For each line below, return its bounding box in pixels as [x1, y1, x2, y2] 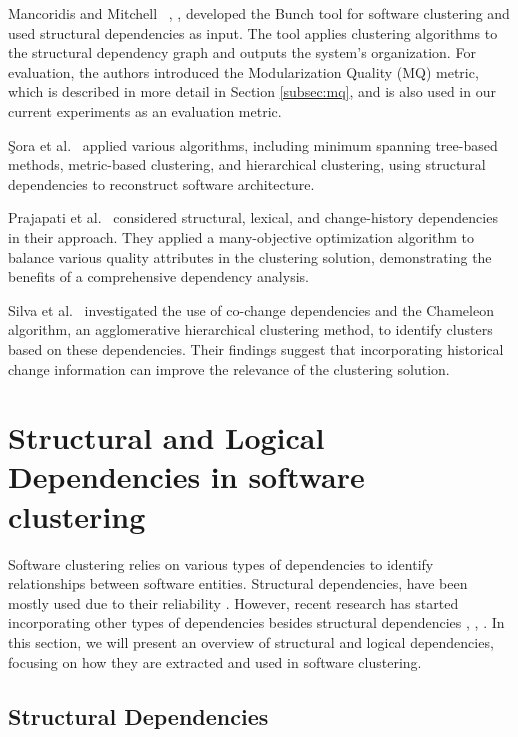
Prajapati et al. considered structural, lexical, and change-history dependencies [8, 207, 498, 228]
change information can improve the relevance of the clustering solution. [8, 358, 450, 379]
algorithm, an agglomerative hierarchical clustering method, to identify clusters [8, 319, 493, 340]
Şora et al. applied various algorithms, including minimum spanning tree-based [8, 134, 498, 155]
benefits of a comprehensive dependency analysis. [8, 266, 309, 287]
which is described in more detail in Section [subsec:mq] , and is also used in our [8, 81, 496, 102]
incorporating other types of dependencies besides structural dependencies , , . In [8, 612, 505, 633]
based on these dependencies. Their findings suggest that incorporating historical [8, 338, 504, 359]
